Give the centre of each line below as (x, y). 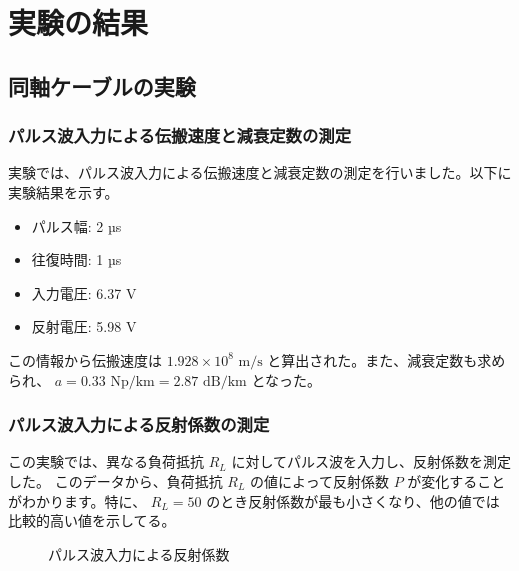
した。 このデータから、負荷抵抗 (115, 480)
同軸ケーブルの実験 (102, 85)
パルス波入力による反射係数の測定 (139, 424)
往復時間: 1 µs (76, 259)
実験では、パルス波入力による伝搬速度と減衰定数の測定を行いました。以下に (260, 172)
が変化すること (456, 480)
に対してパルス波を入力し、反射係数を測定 (371, 461)
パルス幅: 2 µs (76, 225)
